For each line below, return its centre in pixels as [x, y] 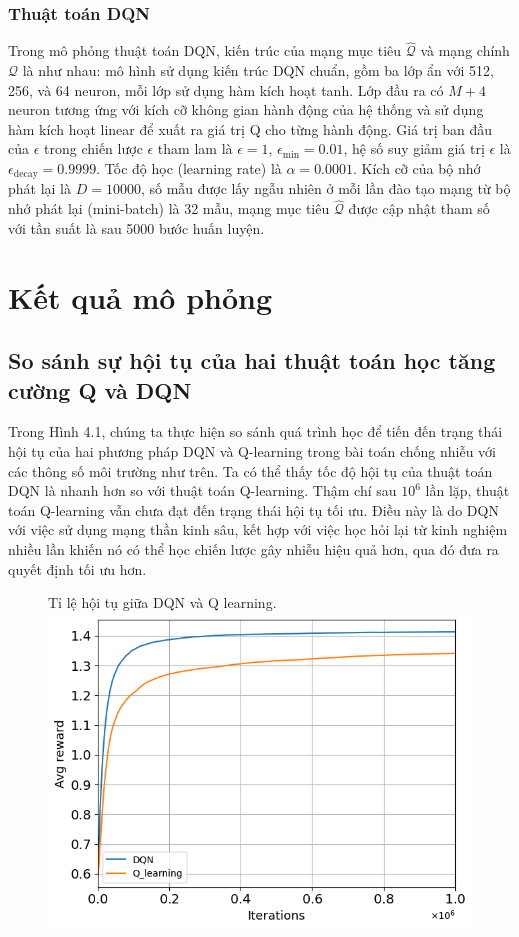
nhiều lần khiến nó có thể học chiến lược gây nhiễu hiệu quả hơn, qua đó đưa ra [253, 548]
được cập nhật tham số [419, 208]
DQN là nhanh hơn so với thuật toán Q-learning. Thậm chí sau [202, 490]
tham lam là [195, 148]
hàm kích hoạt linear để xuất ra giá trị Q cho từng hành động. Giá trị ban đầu [250, 128]
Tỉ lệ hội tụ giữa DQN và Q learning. [162, 602]
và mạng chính [465, 50]
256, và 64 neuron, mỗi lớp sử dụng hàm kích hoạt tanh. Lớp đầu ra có [226, 89]
